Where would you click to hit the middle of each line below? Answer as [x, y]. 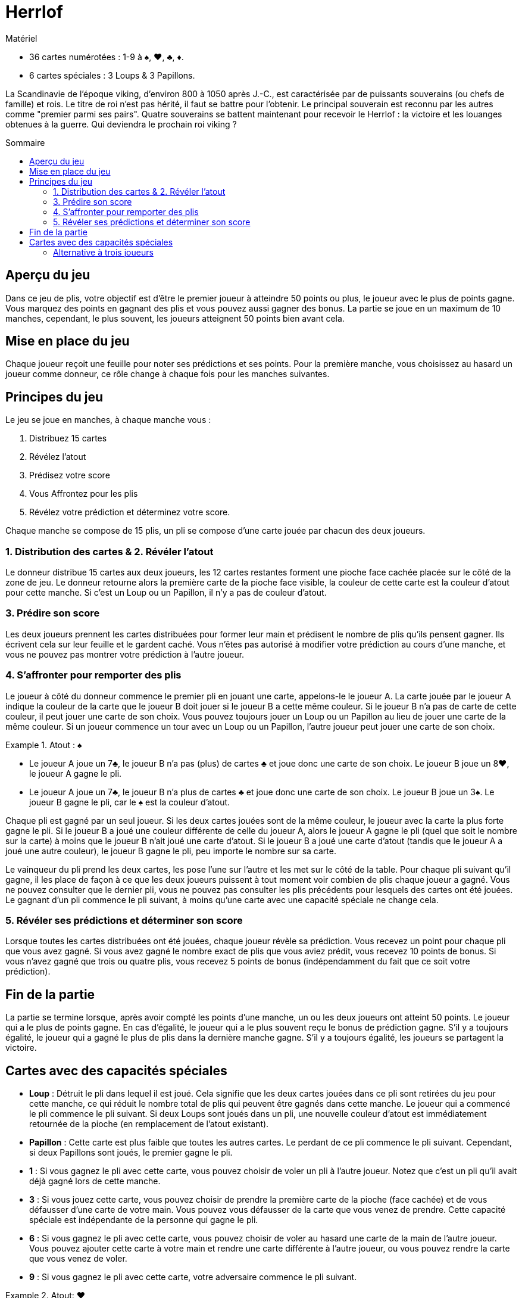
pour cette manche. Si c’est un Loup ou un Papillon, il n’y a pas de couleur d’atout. [166, 593]
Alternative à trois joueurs [103, 252]
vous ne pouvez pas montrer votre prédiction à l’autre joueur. [125, 654]
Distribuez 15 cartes [68, 438]
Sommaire [25, 142]
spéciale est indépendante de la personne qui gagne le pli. [144, 1219]
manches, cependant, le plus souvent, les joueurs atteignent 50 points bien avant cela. [175, 318]
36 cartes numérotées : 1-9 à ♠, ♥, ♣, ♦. [107, 57]
